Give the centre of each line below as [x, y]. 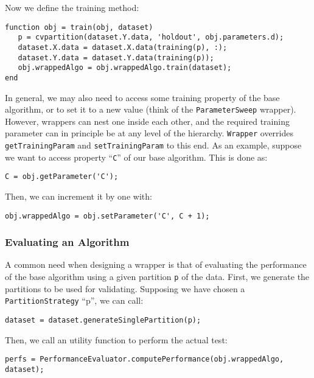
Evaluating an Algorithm [67, 242]
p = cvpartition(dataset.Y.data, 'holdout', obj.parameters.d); [151, 37]
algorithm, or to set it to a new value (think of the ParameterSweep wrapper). [151, 109]
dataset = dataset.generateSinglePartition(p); [103, 320]
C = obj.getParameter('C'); [62, 177]
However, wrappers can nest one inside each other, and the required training [147, 121]
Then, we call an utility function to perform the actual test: [116, 339]
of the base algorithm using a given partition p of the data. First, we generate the [157, 277]
